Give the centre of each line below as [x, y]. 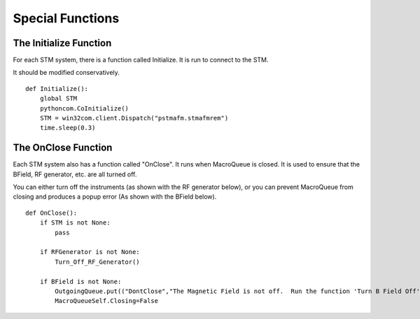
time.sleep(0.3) [68, 128]
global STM [58, 99]
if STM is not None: [75, 223]
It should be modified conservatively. [66, 73]
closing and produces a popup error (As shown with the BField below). [115, 197]
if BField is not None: [80, 281]
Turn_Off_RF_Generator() [97, 262]
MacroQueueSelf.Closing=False [107, 301]
